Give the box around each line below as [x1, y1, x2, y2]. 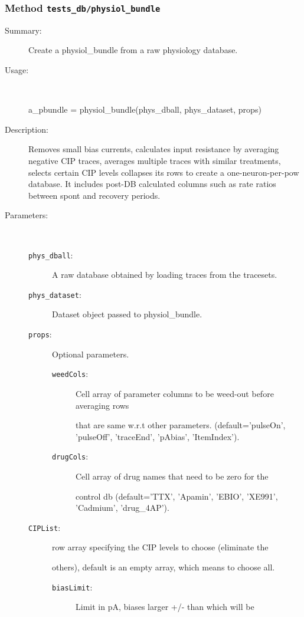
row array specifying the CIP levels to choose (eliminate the [52, 541, 269, 553]
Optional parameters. [52, 347, 129, 360]
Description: [5, 123, 48, 135]
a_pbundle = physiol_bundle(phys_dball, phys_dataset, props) [28, 103, 261, 116]
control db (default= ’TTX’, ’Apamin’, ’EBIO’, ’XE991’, [76, 490, 278, 502]
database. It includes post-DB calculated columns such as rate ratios [28, 178, 276, 190]
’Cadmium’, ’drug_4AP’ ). [76, 501, 169, 514]
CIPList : [28, 521, 61, 533]
